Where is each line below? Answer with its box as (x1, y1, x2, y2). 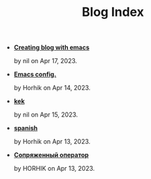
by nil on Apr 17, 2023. (13, 57, 78, 65)
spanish (13, 124, 38, 133)
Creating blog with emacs (13, 43, 90, 52)
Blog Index (82, 4, 144, 20)
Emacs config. (13, 70, 57, 78)
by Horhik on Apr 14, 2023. (13, 84, 91, 92)
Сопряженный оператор (13, 151, 89, 160)
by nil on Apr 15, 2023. (13, 110, 78, 119)
